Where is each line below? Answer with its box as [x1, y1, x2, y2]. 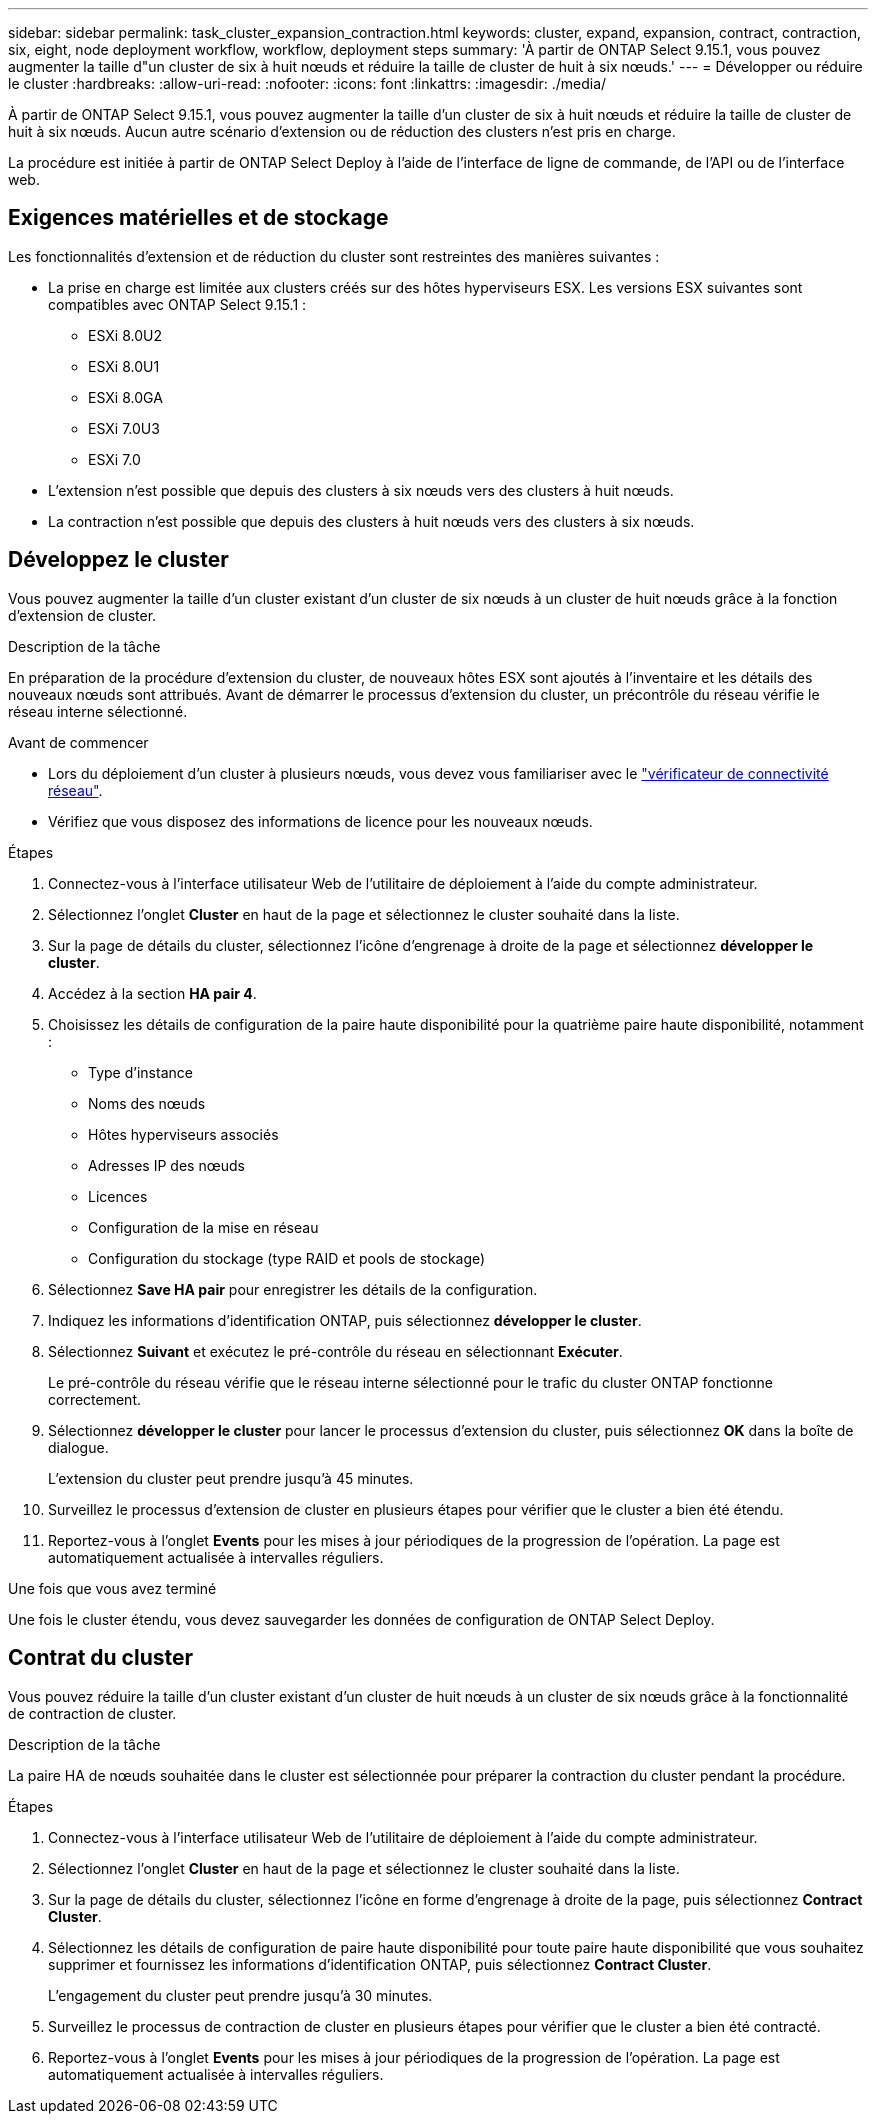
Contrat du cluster [8, 1645, 194, 1671]
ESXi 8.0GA [88, 388, 163, 406]
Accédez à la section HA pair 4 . [48, 984, 257, 1002]
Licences [88, 1187, 148, 1205]
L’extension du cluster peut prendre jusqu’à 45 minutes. [48, 1469, 414, 1487]
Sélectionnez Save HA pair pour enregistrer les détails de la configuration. [48, 1280, 538, 1298]
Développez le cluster [8, 547, 229, 573]
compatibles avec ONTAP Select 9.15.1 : [48, 295, 307, 313]
